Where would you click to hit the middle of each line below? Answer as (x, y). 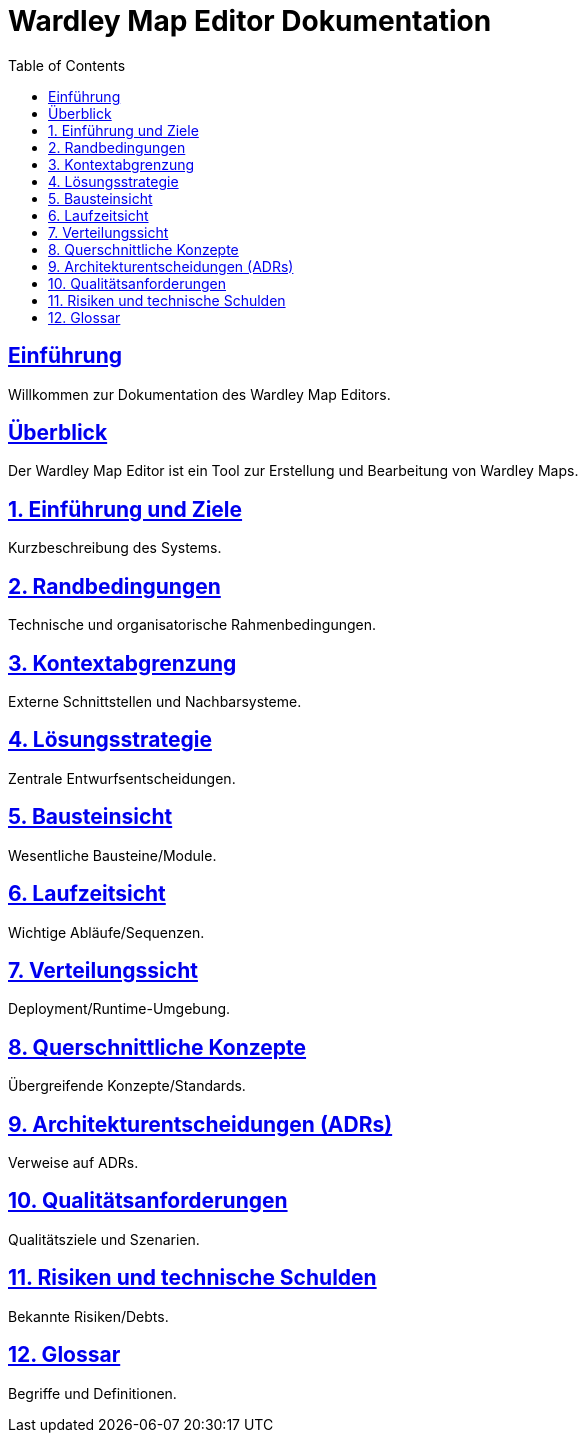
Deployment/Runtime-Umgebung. (119, 1009)
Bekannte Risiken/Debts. (88, 1316)
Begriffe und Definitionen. (92, 1393)
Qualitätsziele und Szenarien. (104, 1239)
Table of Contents (67, 65)
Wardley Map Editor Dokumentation (250, 21)
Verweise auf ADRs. (73, 1163)
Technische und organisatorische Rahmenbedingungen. (192, 625)
